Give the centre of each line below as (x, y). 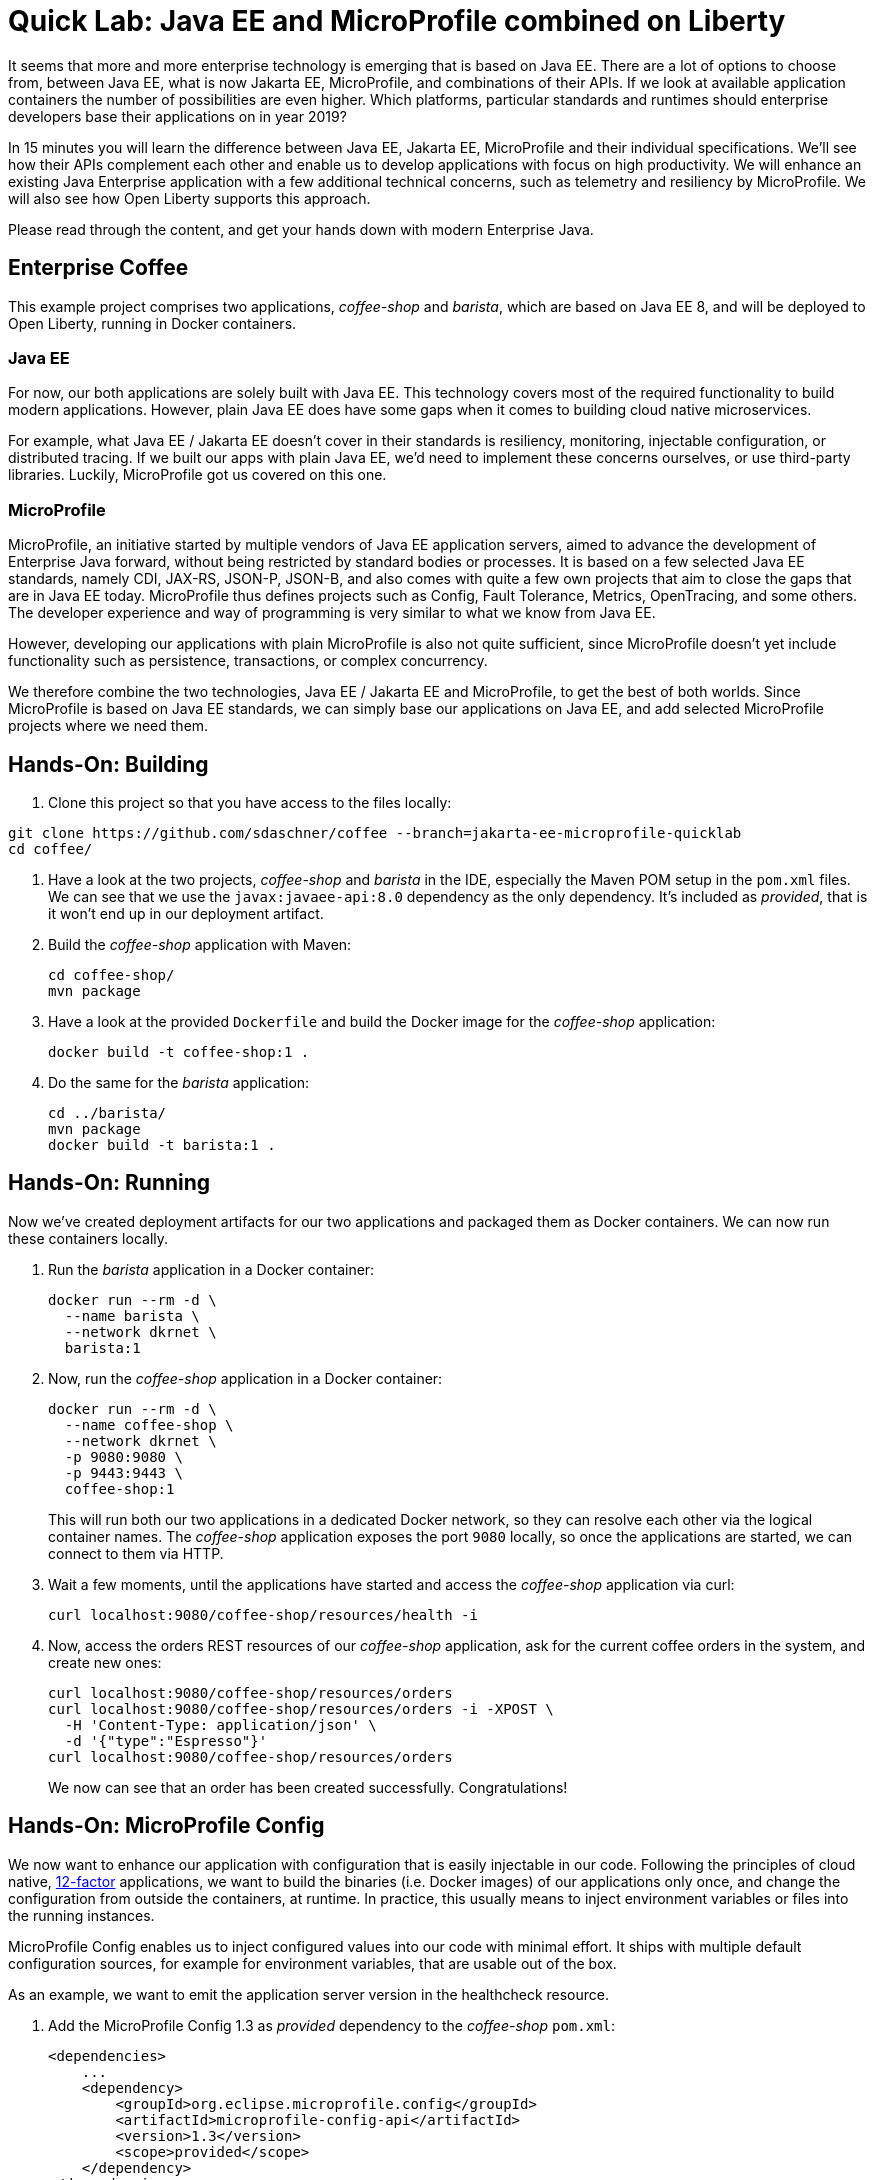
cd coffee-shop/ (111, 974)
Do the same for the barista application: (179, 1082)
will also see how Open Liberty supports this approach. (189, 198)
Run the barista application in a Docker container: (211, 1269)
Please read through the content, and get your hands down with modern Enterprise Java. (301, 229)
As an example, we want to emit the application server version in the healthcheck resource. (309, 1994)
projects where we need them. (108, 726)
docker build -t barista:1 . (162, 1144)
